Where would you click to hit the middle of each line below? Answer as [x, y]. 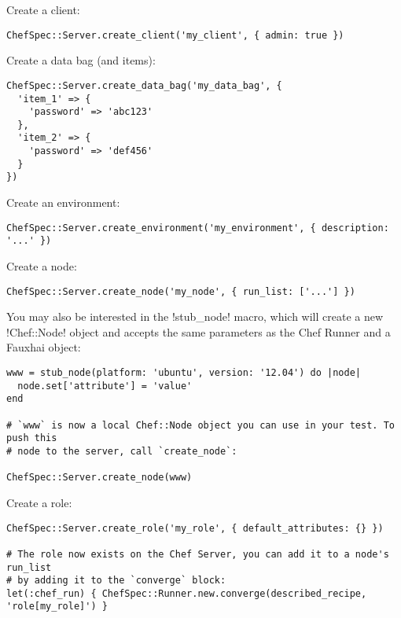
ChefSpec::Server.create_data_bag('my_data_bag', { [144, 85]
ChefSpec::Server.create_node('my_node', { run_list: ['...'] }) [181, 291]
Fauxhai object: [44, 347]
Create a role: [39, 502]
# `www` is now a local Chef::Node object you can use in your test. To [200, 425]
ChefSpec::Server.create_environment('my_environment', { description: [198, 228]
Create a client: [43, 9]
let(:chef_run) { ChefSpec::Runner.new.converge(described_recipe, [187, 593]
